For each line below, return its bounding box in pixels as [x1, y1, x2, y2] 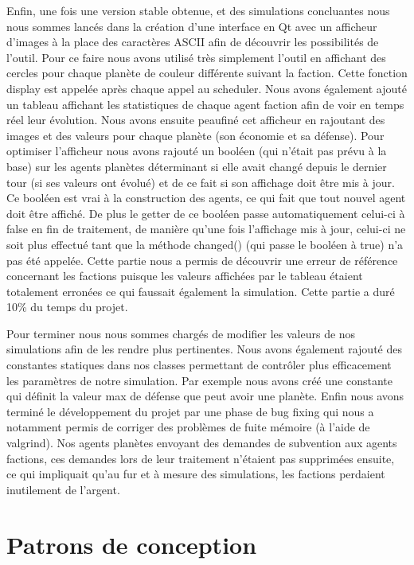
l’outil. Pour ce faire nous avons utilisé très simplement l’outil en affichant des [6, 49, 386, 65]
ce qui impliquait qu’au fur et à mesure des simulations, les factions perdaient [6, 466, 385, 482]
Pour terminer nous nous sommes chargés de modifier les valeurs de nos [6, 325, 356, 341]
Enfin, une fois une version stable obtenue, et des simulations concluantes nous [6, 2, 390, 18]
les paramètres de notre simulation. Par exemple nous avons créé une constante [6, 372, 393, 388]
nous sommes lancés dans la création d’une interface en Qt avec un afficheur [6, 18, 377, 34]
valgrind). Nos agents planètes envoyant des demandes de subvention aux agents [6, 434, 397, 451]
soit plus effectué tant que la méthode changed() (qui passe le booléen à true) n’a [6, 236, 404, 252]
